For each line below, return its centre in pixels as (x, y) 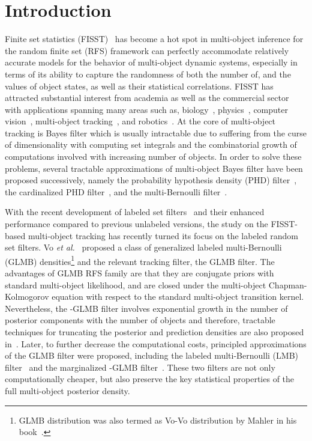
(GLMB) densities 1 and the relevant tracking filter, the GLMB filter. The (140, 260)
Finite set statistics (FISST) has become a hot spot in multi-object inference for (154, 39)
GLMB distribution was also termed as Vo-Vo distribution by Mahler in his (158, 420)
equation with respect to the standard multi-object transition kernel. (178, 297)
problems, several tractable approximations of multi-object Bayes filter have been (154, 168)
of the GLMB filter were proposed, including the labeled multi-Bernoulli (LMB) (152, 355)
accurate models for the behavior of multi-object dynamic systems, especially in (151, 62)
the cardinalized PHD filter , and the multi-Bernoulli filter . (116, 191)
